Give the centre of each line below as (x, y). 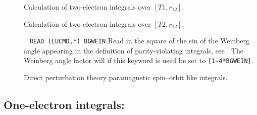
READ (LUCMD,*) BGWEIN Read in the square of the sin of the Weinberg (139, 41)
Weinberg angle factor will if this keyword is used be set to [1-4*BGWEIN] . (139, 60)
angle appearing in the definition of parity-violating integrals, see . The (134, 50)
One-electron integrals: (64, 105)
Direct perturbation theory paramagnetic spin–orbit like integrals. (126, 77)
